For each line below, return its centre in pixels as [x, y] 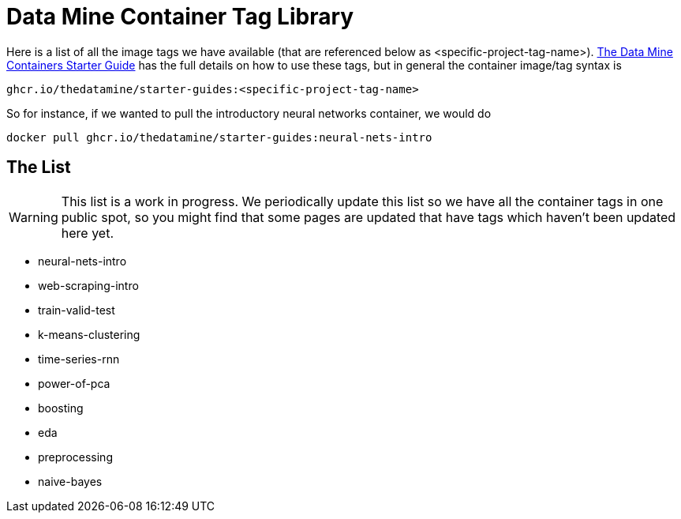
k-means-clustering [89, 334]
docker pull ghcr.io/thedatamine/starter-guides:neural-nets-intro [219, 137]
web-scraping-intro [88, 285]
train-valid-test [77, 310]
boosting [61, 408]
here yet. [88, 233]
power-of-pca [74, 383]
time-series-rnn [79, 359]
